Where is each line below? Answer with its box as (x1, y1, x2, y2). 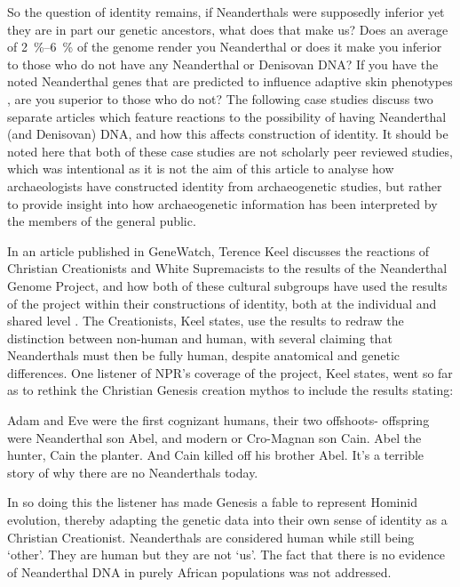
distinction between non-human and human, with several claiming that (7, 328, 393, 347)
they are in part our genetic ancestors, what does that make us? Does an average (7, 20, 448, 38)
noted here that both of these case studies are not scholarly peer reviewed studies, (7, 141, 453, 160)
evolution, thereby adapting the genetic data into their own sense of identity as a (7, 511, 448, 529)
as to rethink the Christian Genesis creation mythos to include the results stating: (7, 381, 454, 399)
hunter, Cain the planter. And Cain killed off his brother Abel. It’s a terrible (7, 446, 424, 464)
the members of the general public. (7, 212, 196, 230)
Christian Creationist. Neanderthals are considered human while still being (7, 527, 415, 546)
